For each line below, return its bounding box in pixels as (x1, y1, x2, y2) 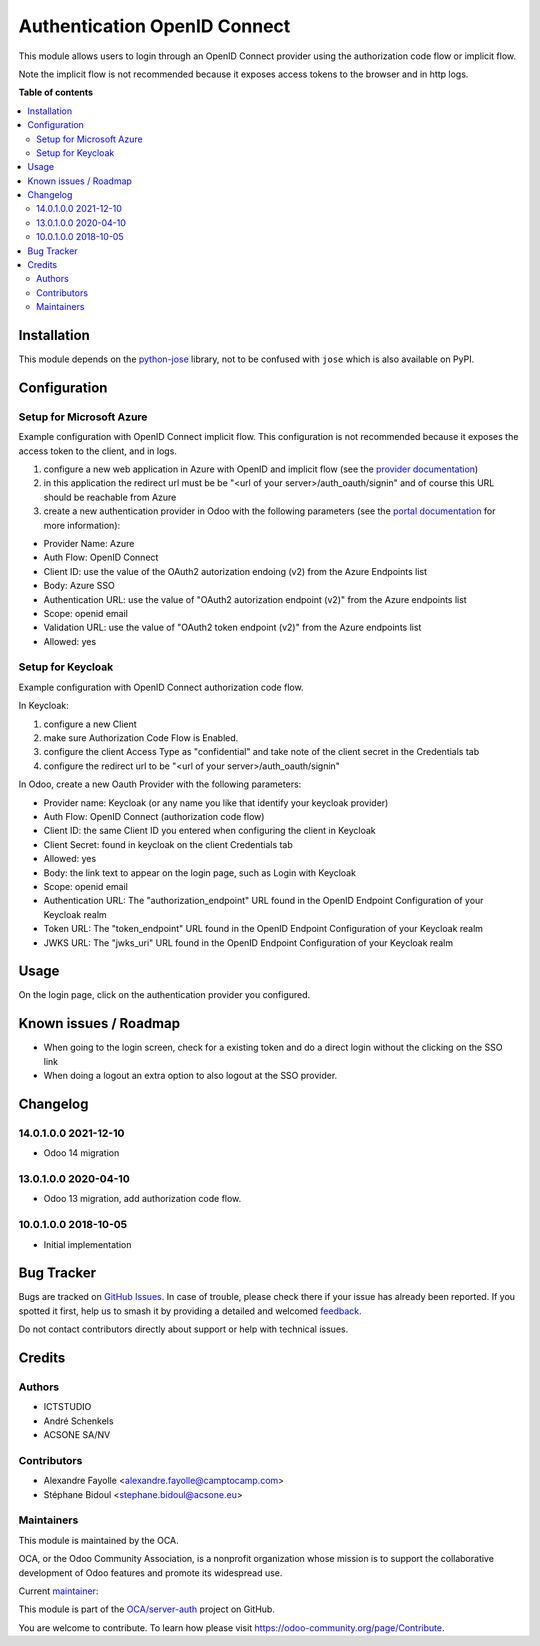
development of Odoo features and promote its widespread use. (18, 1566, 283, 1579)
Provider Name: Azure (43, 537, 135, 549)
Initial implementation (43, 1238, 132, 1250)
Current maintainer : (18, 1585, 99, 1597)
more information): (43, 519, 121, 531)
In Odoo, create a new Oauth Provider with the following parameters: (18, 778, 302, 790)
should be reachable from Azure (43, 491, 177, 503)
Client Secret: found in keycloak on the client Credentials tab (43, 838, 294, 850)
